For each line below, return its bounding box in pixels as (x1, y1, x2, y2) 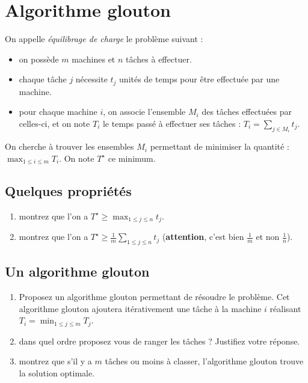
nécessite (75, 73, 108, 85)
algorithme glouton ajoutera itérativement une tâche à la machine (19, 302, 262, 314)
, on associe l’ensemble (103, 105, 186, 118)
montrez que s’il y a (19, 355, 92, 367)
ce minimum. (108, 152, 156, 164)
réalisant (269, 302, 301, 314)
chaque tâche (19, 73, 67, 85)
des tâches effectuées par (202, 105, 292, 118)
